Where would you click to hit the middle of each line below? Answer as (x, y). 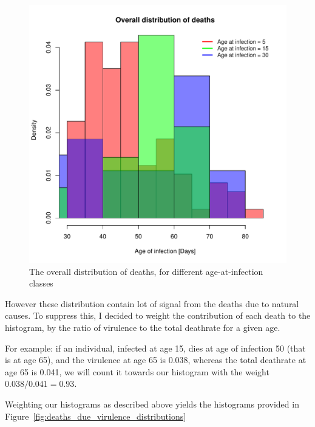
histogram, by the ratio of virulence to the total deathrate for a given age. (143, 327)
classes (41, 283)
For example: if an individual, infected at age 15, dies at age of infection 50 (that (155, 348)
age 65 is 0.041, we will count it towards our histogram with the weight (137, 371)
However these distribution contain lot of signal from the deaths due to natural (152, 303)
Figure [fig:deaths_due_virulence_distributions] (96, 416)
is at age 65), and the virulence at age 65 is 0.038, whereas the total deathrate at (156, 360)
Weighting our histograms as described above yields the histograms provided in (152, 404)
